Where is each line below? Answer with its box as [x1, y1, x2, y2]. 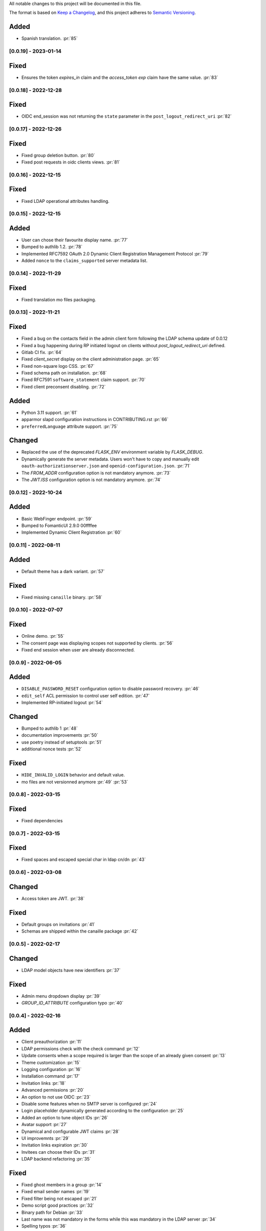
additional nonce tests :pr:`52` [21, 746, 82, 752]
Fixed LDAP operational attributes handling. [21, 198, 110, 204]
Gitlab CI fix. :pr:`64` [21, 349, 63, 355]
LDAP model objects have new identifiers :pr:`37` [21, 967, 121, 973]
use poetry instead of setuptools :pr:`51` [21, 739, 103, 745]
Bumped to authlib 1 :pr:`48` [21, 725, 78, 731]
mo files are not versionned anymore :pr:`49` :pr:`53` [21, 778, 128, 785]
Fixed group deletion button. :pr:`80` [21, 152, 96, 158]
